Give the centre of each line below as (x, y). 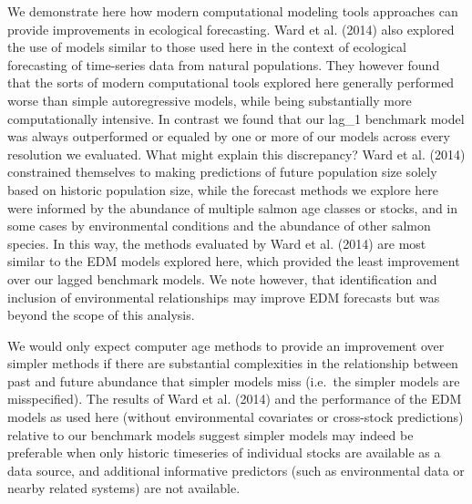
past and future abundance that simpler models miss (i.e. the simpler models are (234, 381)
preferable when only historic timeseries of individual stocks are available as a (224, 453)
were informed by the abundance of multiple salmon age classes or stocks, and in (233, 207)
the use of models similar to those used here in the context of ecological (207, 47)
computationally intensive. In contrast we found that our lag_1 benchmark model (236, 118)
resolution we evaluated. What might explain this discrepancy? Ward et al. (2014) (236, 154)
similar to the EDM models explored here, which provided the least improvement (234, 261)
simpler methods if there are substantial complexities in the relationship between (233, 363)
